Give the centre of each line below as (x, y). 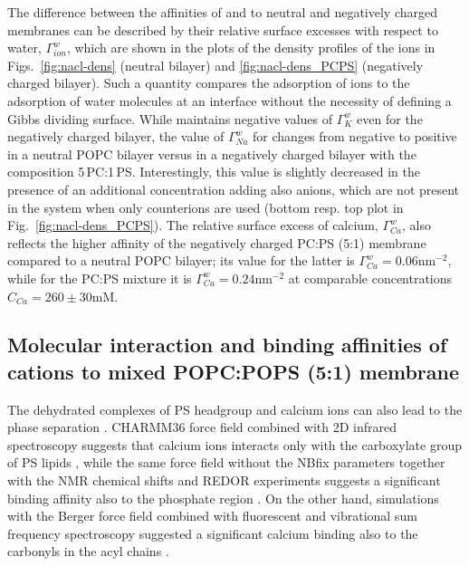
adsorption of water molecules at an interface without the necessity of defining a (230, 100)
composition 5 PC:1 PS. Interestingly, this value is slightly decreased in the (214, 172)
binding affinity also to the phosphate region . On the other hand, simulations (223, 498)
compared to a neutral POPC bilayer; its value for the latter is (181, 260)
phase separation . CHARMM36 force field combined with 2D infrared (202, 427)
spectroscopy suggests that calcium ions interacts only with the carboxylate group (234, 444)
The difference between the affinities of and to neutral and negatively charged (223, 12)
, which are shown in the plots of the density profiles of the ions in (251, 48)
